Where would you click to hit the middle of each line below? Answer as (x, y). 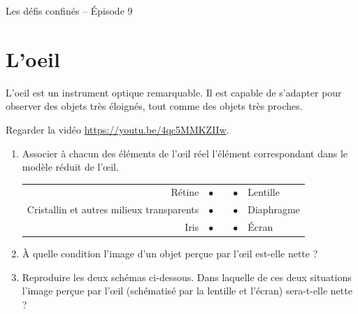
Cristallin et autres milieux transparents (113, 209)
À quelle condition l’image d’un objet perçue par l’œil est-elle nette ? (170, 254)
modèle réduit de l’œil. (70, 167)
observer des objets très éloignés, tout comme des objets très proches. (154, 106)
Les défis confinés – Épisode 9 (69, 10)
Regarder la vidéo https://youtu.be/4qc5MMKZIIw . (117, 129)
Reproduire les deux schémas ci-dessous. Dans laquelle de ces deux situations (187, 277)
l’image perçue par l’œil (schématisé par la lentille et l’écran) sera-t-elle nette (187, 291)
